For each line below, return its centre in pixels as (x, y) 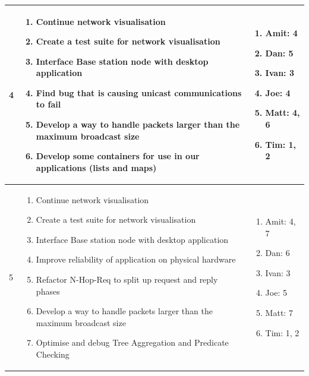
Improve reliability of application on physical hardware (136, 259)
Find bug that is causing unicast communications (139, 92)
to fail (48, 104)
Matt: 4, (283, 113)
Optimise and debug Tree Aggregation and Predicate (132, 342)
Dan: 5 (279, 53)
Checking (53, 354)
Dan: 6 (278, 253)
